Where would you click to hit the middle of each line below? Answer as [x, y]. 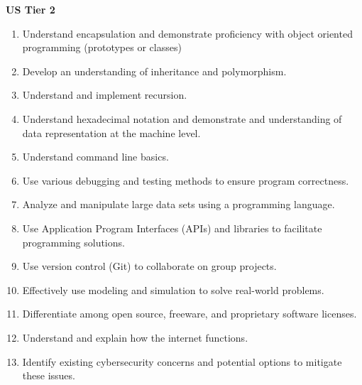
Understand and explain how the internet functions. [135, 337]
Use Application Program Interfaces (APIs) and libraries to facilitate [172, 228]
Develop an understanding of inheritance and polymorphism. [154, 71]
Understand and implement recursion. [105, 95]
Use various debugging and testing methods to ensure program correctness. [186, 180]
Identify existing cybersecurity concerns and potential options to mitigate [182, 361]
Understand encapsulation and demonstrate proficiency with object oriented [187, 33]
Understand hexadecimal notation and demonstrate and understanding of [182, 118]
